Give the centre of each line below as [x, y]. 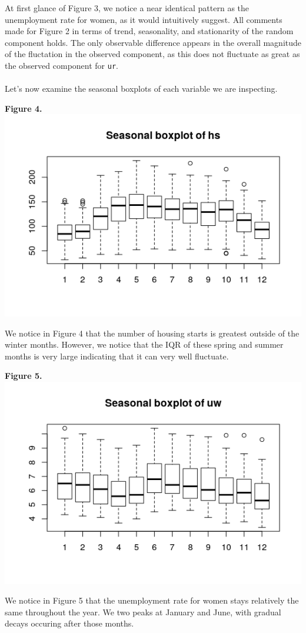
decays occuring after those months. [69, 623]
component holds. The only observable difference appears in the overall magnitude [153, 42]
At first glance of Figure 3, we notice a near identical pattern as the [127, 8]
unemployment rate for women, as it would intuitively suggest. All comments [144, 19]
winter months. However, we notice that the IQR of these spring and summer [144, 344]
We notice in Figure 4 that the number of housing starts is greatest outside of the [152, 333]
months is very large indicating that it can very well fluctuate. [117, 356]
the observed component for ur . [61, 65]
